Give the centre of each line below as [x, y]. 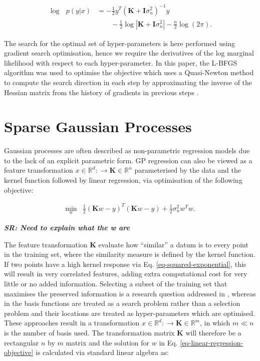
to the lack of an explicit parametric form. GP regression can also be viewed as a [128, 160]
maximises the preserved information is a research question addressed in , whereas [130, 293]
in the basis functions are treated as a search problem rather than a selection [122, 303]
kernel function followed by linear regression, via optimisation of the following [123, 180]
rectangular [22, 342]
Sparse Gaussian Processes [98, 126]
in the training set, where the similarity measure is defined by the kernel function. [130, 254]
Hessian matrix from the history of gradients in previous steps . [101, 92]
